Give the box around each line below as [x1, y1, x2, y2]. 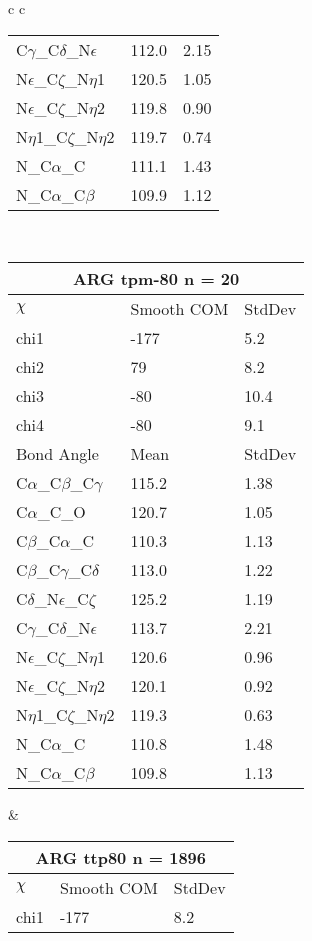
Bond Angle [16, 442, 99, 466]
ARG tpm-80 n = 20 [72, 267, 240, 291]
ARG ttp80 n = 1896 [35, 845, 207, 869]
